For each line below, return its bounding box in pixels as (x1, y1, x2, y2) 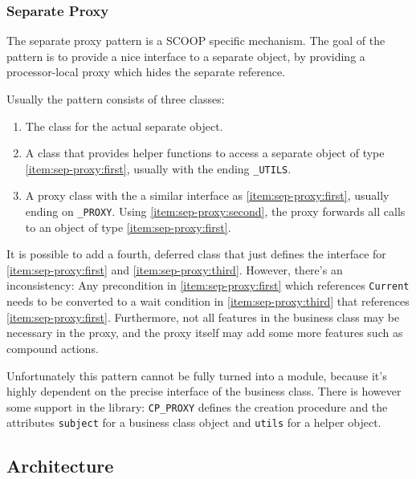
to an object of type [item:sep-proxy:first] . (25, 218, 231, 235)
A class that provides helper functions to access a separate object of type (25, 144, 385, 161)
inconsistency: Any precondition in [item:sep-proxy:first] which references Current (6, 277, 410, 294)
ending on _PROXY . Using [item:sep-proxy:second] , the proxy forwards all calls (25, 203, 406, 220)
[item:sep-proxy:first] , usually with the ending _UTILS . (25, 160, 292, 177)
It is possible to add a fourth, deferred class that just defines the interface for (6, 246, 386, 262)
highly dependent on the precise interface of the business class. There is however (6, 383, 402, 400)
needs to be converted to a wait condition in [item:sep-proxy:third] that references (6, 293, 410, 310)
